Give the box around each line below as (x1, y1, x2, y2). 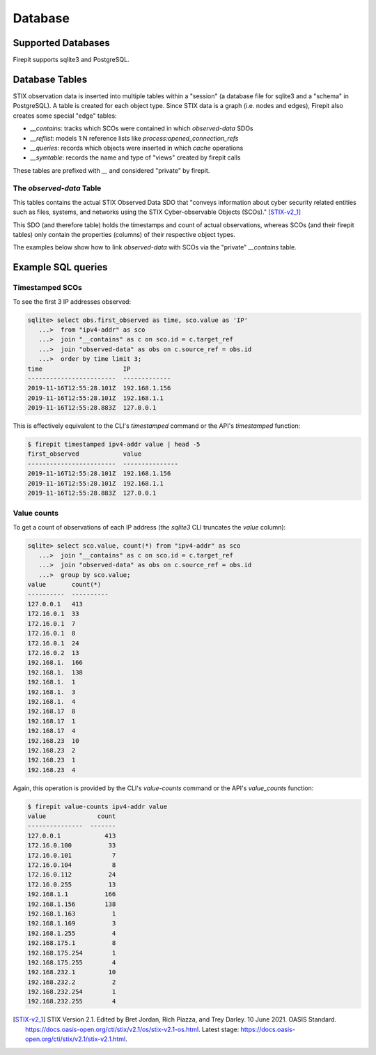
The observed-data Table (13, 183, 102, 193)
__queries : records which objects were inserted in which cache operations (30, 144, 244, 152)
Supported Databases (13, 37, 111, 49)
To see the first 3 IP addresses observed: (13, 297, 132, 306)
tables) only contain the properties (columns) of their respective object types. (13, 231, 236, 239)
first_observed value (27, 450, 142, 458)
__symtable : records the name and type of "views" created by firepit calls (30, 153, 241, 162)
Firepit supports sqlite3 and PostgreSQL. (13, 56, 130, 64)
